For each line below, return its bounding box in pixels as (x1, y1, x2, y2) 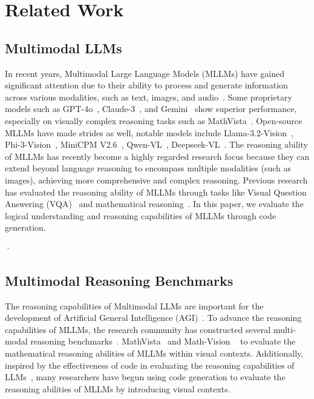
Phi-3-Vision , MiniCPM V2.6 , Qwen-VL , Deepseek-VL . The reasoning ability (5, 138, 308, 151)
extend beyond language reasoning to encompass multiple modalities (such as (5, 162, 291, 174)
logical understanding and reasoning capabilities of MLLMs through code (5, 209, 276, 222)
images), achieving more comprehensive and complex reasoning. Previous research (5, 173, 308, 186)
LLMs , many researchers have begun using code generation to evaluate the (5, 371, 286, 383)
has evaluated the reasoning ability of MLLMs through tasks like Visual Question (5, 185, 307, 198)
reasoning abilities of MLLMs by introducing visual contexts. (5, 382, 231, 395)
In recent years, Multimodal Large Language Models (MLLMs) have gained (5, 67, 284, 79)
